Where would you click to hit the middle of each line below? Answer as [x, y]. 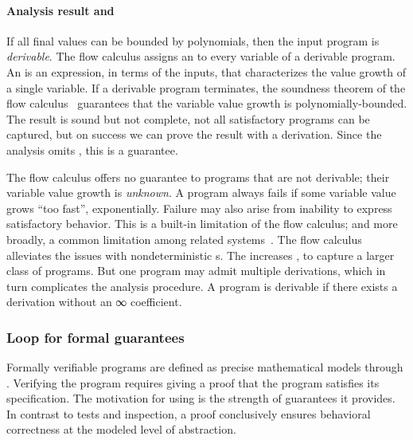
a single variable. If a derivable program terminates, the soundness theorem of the [206, 87]
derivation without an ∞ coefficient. [94, 302]
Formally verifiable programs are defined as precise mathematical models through [205, 367]
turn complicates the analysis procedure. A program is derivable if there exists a [202, 286]
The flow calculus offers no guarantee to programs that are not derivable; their [198, 177]
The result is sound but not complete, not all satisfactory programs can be [188, 118]
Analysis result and [60, 10]
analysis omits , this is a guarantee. [92, 149]
